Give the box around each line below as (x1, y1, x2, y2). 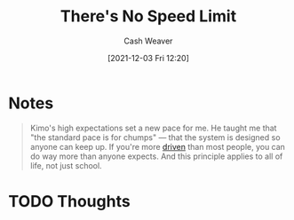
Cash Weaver (123, 35, 173, 46)
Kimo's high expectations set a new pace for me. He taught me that (29, 122, 277, 133)
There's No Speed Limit (60, 6, 237, 27)
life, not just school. (29, 160, 103, 170)
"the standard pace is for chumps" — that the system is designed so (29, 131, 281, 143)
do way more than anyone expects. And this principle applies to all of (29, 151, 283, 161)
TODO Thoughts (8, 191, 131, 211)
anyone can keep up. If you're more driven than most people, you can (29, 141, 286, 152)
